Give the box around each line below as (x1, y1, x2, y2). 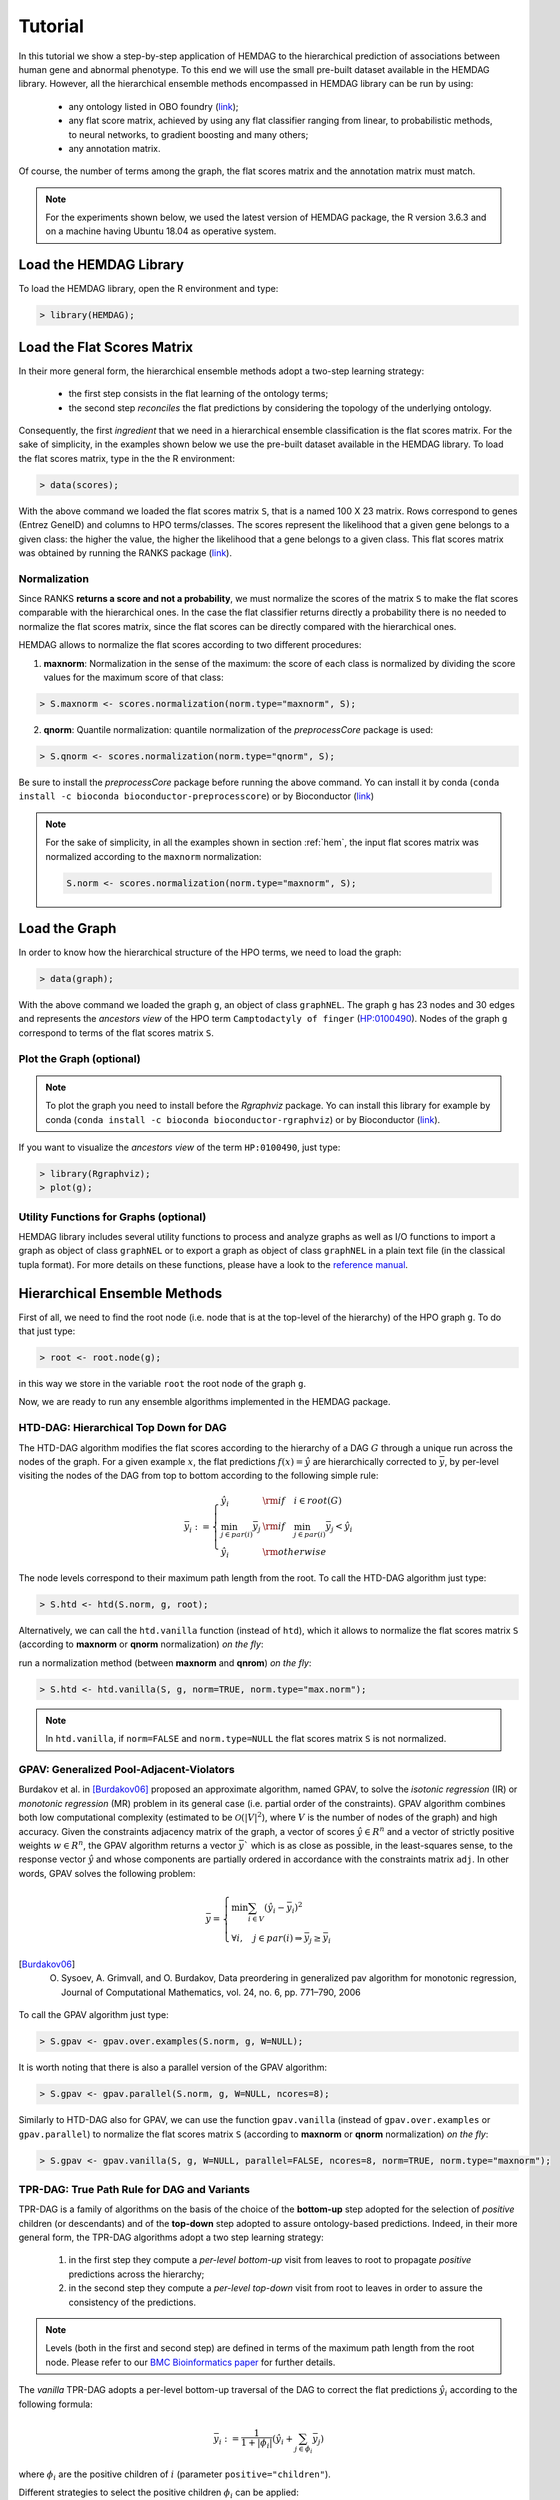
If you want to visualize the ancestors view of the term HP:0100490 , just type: (18, 1141, 341, 1153)
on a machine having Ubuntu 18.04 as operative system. (45, 225, 277, 237)
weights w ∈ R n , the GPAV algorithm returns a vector (18, 1838, 237, 1851)
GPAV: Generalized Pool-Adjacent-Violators (18, 1762, 235, 1776)
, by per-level (444, 1455, 499, 1467)
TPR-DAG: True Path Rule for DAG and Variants (18, 2182, 250, 2196)
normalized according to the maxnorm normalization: (45, 850, 262, 862)
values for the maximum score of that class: (43, 671, 224, 684)
